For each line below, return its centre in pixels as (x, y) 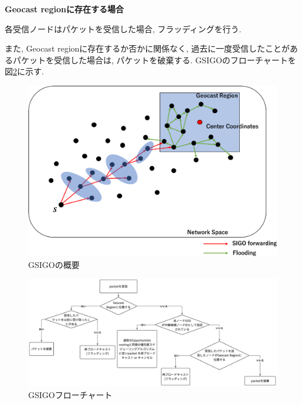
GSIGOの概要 (54, 264)
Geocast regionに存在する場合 (65, 9)
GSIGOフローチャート (70, 394)
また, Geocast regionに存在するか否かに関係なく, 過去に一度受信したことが (147, 48)
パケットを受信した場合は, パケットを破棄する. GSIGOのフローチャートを (154, 60)
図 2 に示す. (24, 71)
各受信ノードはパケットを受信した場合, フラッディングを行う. (123, 28)
